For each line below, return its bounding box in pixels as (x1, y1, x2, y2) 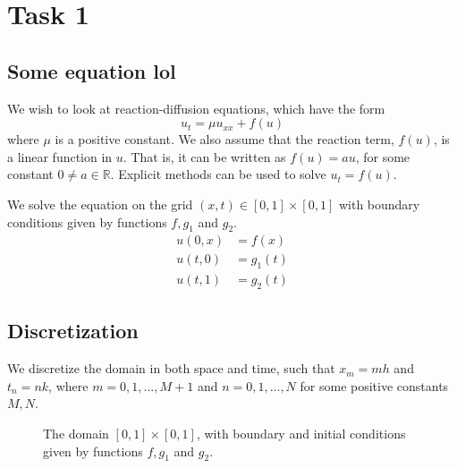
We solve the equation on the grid (7, 194, 193, 213)
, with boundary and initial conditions (196, 424, 406, 443)
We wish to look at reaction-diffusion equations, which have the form (7, 98, 385, 117)
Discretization (7, 317, 139, 345)
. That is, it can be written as (123, 147, 286, 166)
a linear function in (7, 147, 113, 166)
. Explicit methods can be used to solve (110, 165, 326, 183)
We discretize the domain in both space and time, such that (7, 359, 335, 378)
